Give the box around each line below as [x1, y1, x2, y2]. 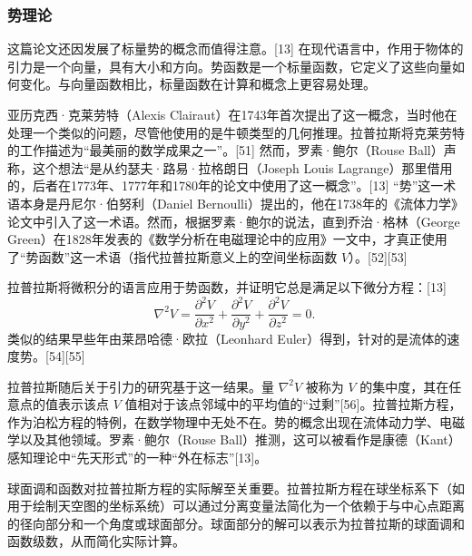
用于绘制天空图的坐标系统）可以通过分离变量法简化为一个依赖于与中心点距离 [7, 496, 465, 515]
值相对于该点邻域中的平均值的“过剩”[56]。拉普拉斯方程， [124, 395, 462, 414]
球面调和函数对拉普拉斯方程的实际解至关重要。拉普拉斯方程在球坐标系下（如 [7, 478, 465, 497]
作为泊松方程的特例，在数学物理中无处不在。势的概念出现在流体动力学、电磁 [7, 412, 465, 431]
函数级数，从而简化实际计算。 [7, 532, 185, 551]
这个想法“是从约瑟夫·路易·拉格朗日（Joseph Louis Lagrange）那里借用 [32, 158, 453, 177]
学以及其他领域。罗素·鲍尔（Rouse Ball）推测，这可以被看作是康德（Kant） [7, 430, 461, 449]
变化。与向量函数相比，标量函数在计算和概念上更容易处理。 [19, 74, 376, 93]
